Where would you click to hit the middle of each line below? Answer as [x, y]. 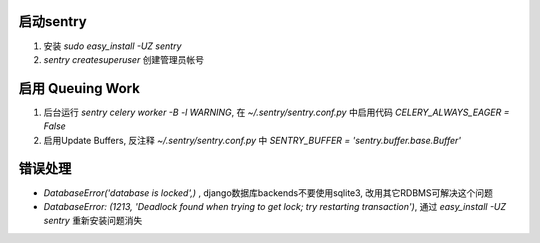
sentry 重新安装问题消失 [93, 221]
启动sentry [52, 21]
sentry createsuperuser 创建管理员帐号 [124, 59]
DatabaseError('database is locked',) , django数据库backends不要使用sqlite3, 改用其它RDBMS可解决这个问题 [268, 192]
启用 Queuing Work [79, 88]
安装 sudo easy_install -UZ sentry [112, 46]
